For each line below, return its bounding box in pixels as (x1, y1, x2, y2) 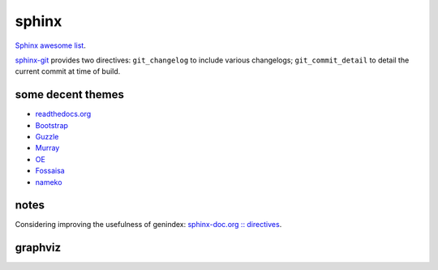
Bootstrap (35, 120, 69, 130)
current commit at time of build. (15, 66, 121, 76)
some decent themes (15, 88, 125, 101)
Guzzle (35, 132, 59, 142)
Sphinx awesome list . (15, 41, 87, 50)
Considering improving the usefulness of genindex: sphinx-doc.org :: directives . (15, 220, 282, 229)
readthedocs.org (35, 109, 92, 119)
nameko (35, 177, 62, 186)
